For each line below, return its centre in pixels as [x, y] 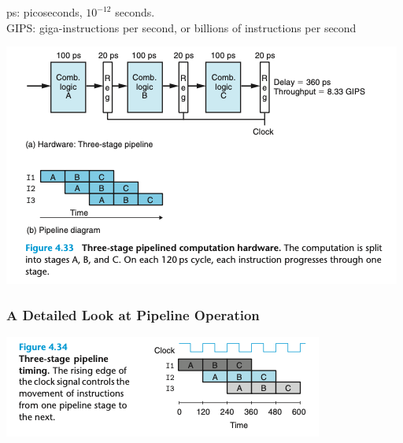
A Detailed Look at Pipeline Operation [133, 314]
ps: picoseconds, [44, 12]
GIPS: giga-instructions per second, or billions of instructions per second [181, 27]
